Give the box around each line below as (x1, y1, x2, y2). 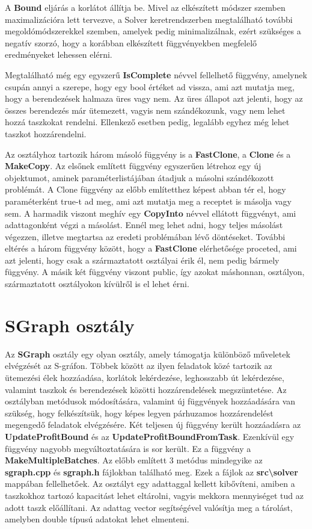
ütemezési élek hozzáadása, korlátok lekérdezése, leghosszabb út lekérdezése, (5, 371, 284, 383)
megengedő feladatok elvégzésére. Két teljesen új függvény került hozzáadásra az (5, 418, 301, 431)
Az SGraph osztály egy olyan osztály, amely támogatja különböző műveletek (5, 347, 290, 360)
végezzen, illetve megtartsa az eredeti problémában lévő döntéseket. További (5, 230, 286, 243)
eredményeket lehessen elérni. (5, 48, 112, 61)
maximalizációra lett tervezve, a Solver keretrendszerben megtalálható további (5, 13, 293, 25)
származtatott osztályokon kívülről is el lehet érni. (5, 277, 189, 290)
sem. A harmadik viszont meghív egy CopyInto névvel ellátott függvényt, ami (5, 206, 296, 219)
